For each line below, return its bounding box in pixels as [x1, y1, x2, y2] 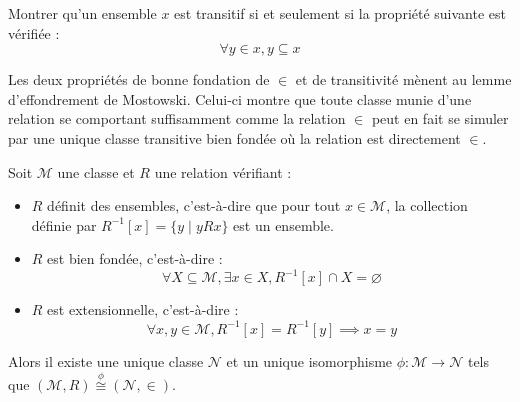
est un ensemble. [233, 214, 334, 235]
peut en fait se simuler [371, 108, 509, 129]
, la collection [386, 195, 468, 216]
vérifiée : [8, 22, 60, 43]
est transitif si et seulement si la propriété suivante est [174, 3, 507, 23]
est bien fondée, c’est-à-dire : [47, 248, 223, 269]
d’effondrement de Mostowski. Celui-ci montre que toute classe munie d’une [8, 88, 472, 109]
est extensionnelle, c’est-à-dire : [47, 299, 239, 320]
